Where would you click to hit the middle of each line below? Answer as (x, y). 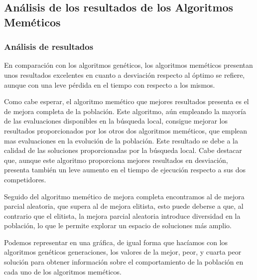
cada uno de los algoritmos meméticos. (63, 271)
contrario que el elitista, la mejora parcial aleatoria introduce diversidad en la (122, 215)
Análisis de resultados (49, 47)
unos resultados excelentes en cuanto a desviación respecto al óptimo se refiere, (125, 74)
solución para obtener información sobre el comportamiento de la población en (124, 262)
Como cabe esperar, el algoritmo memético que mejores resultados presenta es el (127, 101)
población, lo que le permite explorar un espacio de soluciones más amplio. (118, 225)
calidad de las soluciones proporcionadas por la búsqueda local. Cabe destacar (123, 150)
